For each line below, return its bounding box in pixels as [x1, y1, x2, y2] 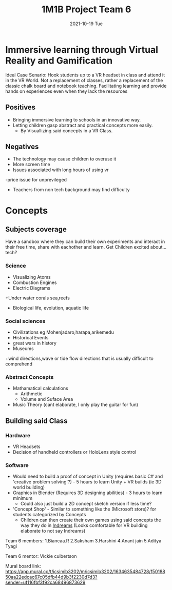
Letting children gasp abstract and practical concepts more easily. [12, 122, 153, 128]
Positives [5, 103, 36, 112]
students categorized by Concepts [12, 512, 86, 518]
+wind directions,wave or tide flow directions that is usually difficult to [5, 355, 154, 361]
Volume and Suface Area [20, 396, 73, 402]
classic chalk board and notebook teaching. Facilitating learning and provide [5, 83, 167, 89]
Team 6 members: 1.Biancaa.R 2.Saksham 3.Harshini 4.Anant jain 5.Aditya [5, 538, 162, 544]
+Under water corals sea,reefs [5, 295, 70, 301]
